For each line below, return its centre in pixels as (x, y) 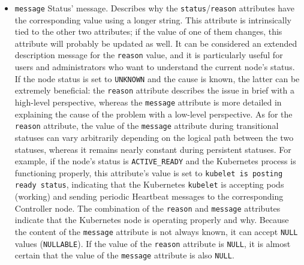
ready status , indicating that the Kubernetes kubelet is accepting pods (149, 184)
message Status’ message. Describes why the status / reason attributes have (154, 8)
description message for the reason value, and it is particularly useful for (149, 55)
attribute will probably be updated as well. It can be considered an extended (156, 43)
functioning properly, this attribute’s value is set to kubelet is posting (149, 172)
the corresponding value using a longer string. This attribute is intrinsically (153, 19)
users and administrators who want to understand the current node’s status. (155, 67)
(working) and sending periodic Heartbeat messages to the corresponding (149, 196)
